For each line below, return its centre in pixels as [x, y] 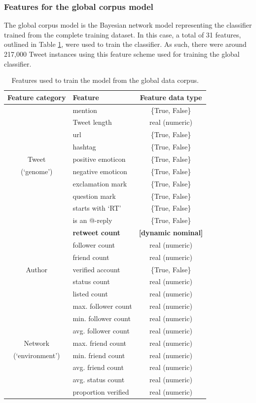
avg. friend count [98, 367]
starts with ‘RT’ [97, 208]
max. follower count [102, 306]
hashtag [84, 147]
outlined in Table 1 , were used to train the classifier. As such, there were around [125, 44]
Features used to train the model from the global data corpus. [105, 80]
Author [37, 269]
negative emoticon [100, 171]
